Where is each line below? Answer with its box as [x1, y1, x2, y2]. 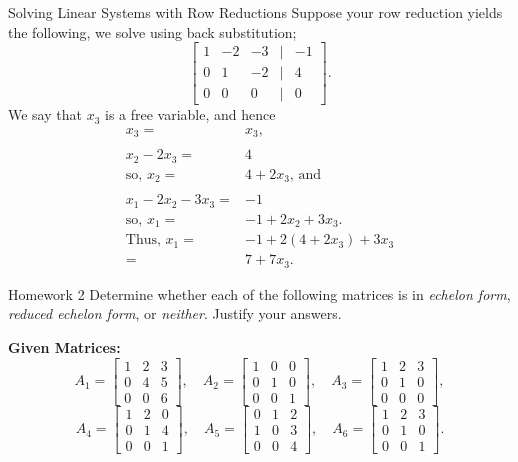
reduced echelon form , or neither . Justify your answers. [8, 303, 342, 324]
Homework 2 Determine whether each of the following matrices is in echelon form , [8, 283, 511, 304]
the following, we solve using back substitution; [8, 21, 297, 42]
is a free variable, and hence [104, 104, 276, 125]
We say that [8, 104, 82, 125]
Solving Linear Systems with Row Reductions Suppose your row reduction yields [8, 2, 503, 22]
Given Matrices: [8, 337, 121, 358]
